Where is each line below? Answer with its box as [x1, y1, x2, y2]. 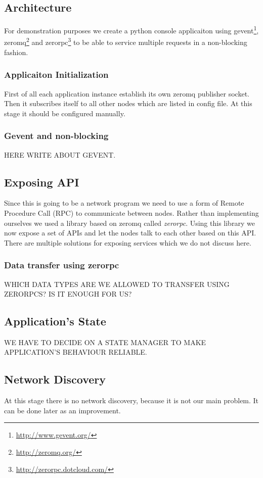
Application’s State [4, 313, 106, 329]
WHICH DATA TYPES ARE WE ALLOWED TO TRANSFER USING [4, 278, 230, 289]
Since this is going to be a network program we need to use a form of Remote [4, 198, 244, 208]
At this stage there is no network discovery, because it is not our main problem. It [4, 395, 259, 406]
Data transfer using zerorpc [4, 259, 119, 271]
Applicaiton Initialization [4, 68, 109, 81]
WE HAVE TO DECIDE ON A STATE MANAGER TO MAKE [4, 337, 206, 347]
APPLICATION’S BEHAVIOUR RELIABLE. [4, 347, 147, 357]
